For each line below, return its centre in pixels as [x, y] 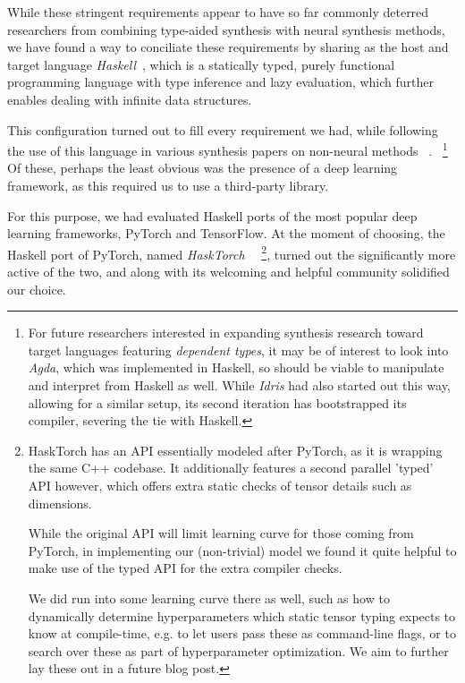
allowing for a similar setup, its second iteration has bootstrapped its [217, 402]
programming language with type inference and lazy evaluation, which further [221, 82]
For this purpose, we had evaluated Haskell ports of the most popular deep [212, 215]
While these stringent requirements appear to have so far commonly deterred [218, 12]
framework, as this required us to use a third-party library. [168, 185]
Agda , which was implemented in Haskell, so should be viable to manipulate [236, 367]
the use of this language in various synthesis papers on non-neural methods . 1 [228, 149]
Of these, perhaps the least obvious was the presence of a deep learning [203, 168]
